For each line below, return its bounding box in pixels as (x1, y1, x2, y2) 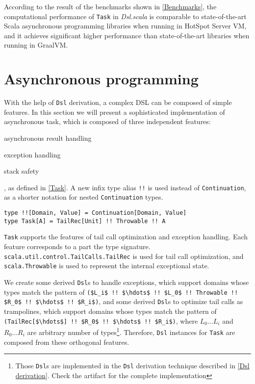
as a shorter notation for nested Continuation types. (4, 192, 163, 202)
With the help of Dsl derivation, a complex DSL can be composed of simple (4, 97, 232, 107)
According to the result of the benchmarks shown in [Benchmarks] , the (4, 1, 217, 11)
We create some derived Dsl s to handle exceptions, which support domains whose (4, 277, 249, 287)
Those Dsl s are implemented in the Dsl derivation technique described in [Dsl (15, 360, 250, 371)
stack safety (4, 166, 39, 176)
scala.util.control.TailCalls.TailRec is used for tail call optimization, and (4, 251, 244, 261)
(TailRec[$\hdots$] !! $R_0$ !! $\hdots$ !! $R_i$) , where (4, 315, 198, 326)
